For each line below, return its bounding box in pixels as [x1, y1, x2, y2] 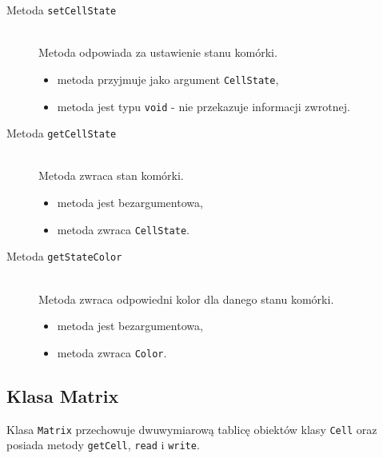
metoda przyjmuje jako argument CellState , [57, 70, 279, 87]
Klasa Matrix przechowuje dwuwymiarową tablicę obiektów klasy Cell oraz [6, 420, 377, 437]
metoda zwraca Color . [57, 344, 167, 360]
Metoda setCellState [6, 2, 117, 18]
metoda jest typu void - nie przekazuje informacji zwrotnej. [57, 98, 350, 114]
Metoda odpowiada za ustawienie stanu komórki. [38, 44, 277, 61]
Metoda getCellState [6, 125, 117, 141]
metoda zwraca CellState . [57, 221, 190, 237]
